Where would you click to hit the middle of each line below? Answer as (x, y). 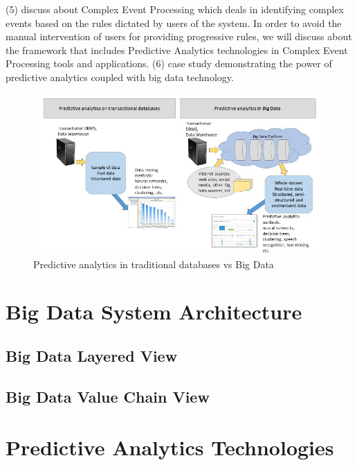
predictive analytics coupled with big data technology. (120, 77)
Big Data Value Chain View (108, 396)
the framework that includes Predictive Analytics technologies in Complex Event (177, 50)
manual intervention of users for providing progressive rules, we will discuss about (179, 36)
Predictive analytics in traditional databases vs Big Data (154, 264)
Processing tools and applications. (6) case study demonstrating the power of (169, 63)
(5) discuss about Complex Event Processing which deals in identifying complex (175, 9)
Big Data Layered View (92, 355)
